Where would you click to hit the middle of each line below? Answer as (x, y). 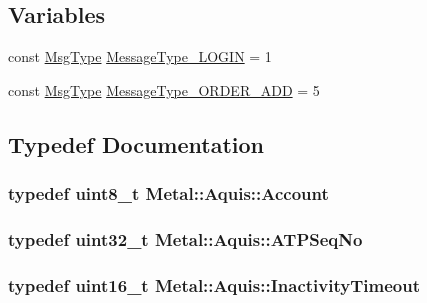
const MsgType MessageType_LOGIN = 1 (140, 56)
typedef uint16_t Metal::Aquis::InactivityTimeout (214, 284)
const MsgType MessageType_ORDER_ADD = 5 (164, 89)
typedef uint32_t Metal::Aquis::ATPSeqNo (185, 238)
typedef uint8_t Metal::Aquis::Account (168, 193)
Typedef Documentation (136, 143)
